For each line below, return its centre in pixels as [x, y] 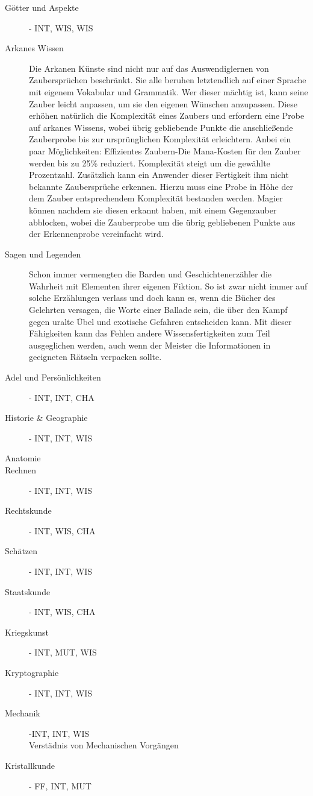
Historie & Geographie [46, 418]
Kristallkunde [30, 765]
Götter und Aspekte [42, 7]
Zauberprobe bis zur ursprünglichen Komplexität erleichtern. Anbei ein [160, 139]
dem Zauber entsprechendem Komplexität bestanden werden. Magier [156, 198]
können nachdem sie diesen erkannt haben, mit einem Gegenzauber [153, 210]
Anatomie [23, 458]
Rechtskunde [28, 510]
